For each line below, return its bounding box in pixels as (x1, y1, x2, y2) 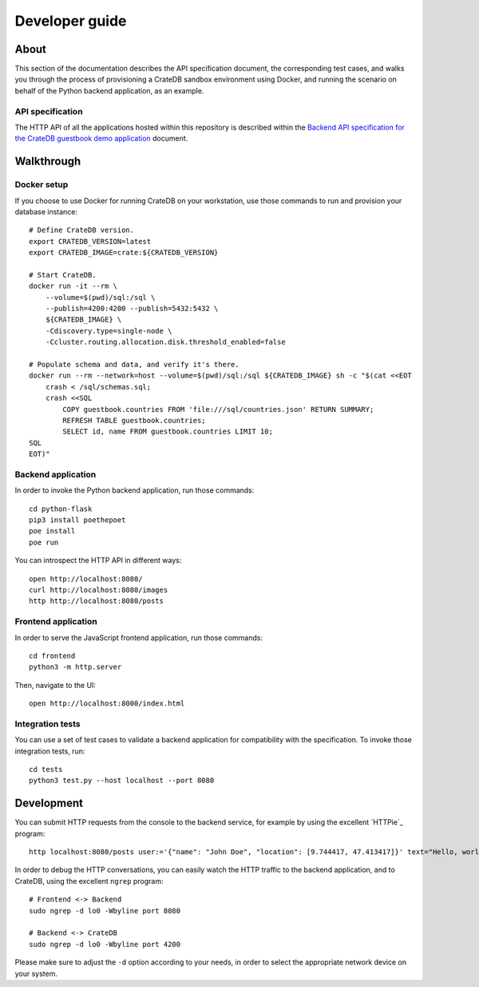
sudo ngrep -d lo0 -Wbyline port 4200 (29, 940, 181, 949)
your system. (14, 969, 58, 978)
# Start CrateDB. (29, 270, 97, 279)
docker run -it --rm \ (29, 282, 118, 291)
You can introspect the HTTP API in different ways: (14, 556, 182, 565)
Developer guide (14, 12, 127, 30)
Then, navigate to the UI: (14, 680, 96, 689)
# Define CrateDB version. (29, 226, 135, 235)
